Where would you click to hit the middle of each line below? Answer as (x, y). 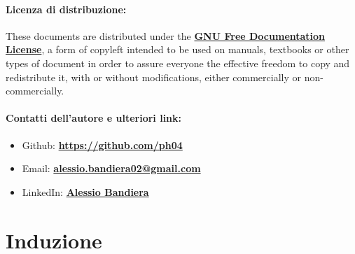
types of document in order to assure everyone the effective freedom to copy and (178, 63)
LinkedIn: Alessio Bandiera (85, 191)
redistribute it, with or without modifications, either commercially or (153, 77)
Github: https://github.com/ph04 (102, 144)
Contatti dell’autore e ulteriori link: (94, 118)
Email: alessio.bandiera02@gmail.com (111, 168)
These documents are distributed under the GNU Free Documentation (166, 35)
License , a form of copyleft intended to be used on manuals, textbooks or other (177, 49)
